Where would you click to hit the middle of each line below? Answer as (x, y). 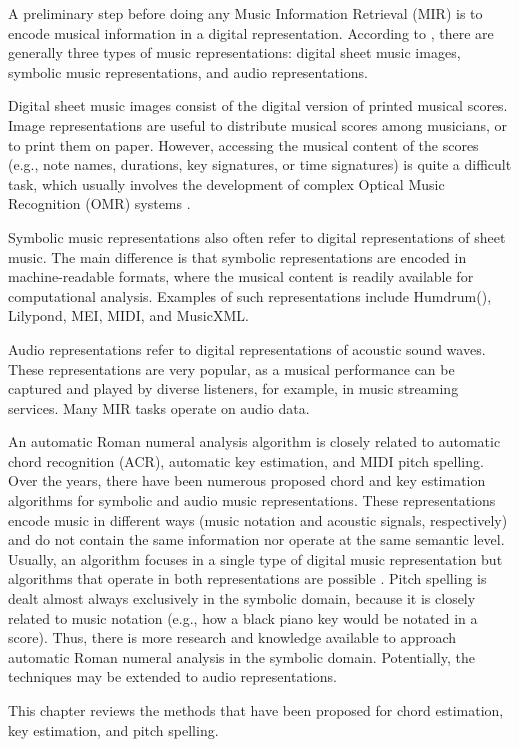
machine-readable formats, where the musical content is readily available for (241, 276)
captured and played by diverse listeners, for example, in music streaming (233, 388)
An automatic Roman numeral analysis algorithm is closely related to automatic (254, 441)
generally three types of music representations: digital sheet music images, (234, 52)
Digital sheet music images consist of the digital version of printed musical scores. (258, 105)
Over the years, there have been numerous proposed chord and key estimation (247, 480)
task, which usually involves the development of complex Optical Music (226, 183)
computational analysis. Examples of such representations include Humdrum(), (250, 295)
